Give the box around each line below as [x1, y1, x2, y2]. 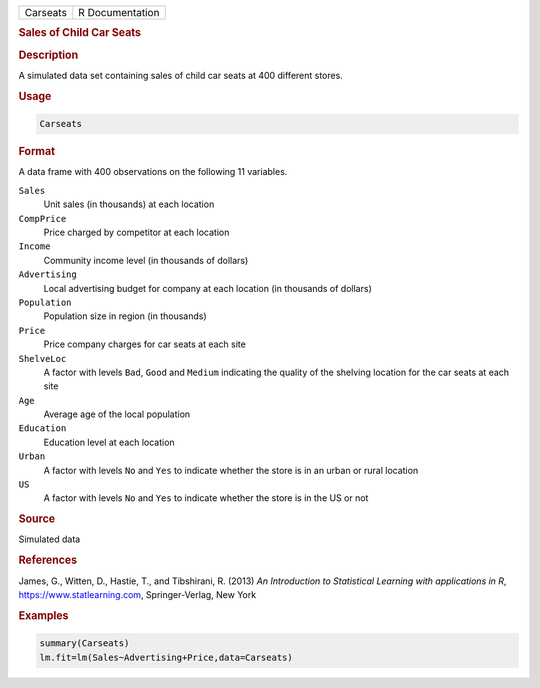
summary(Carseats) [39, 638, 130, 649]
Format [18, 145, 55, 159]
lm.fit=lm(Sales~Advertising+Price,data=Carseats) [39, 651, 294, 663]
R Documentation [78, 6, 160, 19]
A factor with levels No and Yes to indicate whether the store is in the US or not [43, 492, 369, 504]
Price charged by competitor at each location [43, 226, 230, 238]
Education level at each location [43, 436, 175, 448]
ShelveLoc [18, 353, 67, 364]
